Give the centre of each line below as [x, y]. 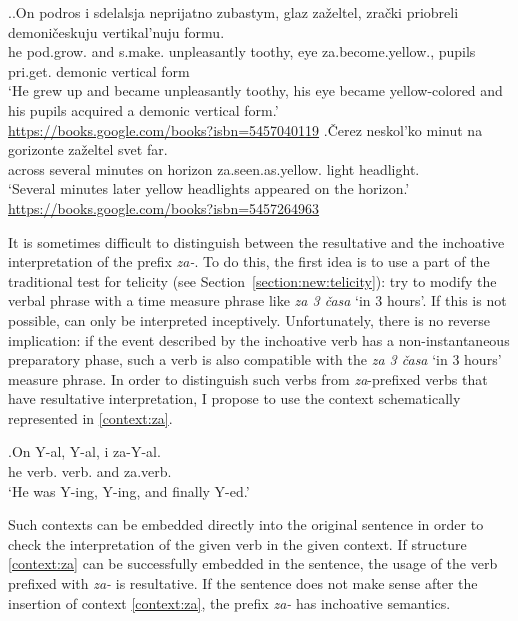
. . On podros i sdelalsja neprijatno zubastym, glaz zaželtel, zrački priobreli [233, 12]
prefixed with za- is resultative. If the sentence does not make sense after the [243, 583]
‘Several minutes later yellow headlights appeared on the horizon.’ [209, 188]
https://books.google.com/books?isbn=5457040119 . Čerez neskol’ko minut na [245, 129]
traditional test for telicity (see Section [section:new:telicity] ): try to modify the [252, 280]
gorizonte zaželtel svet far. [88, 149]
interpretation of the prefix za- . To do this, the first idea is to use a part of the [249, 261]
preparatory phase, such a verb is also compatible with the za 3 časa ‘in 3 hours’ [255, 359]
